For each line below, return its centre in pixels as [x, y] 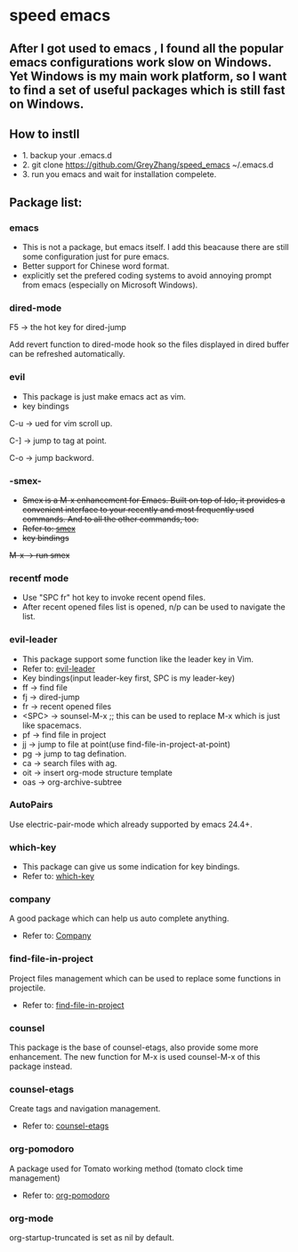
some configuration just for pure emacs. [96, 257]
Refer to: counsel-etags [65, 1126]
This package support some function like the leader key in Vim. [138, 658]
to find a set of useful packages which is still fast [148, 90]
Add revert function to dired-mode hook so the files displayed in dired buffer [149, 344]
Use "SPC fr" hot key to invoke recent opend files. [114, 598]
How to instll [44, 134]
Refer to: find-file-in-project [73, 1005]
